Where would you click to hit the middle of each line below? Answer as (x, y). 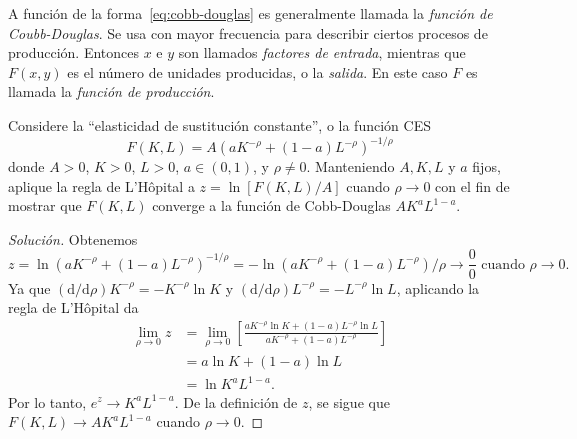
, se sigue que (349, 401)
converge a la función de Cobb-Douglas (271, 205)
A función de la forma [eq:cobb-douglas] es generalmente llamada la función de (250, 13)
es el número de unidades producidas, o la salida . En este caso (257, 71)
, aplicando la (438, 287)
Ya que (29, 287)
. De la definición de (236, 401)
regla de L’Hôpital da (73, 307)
